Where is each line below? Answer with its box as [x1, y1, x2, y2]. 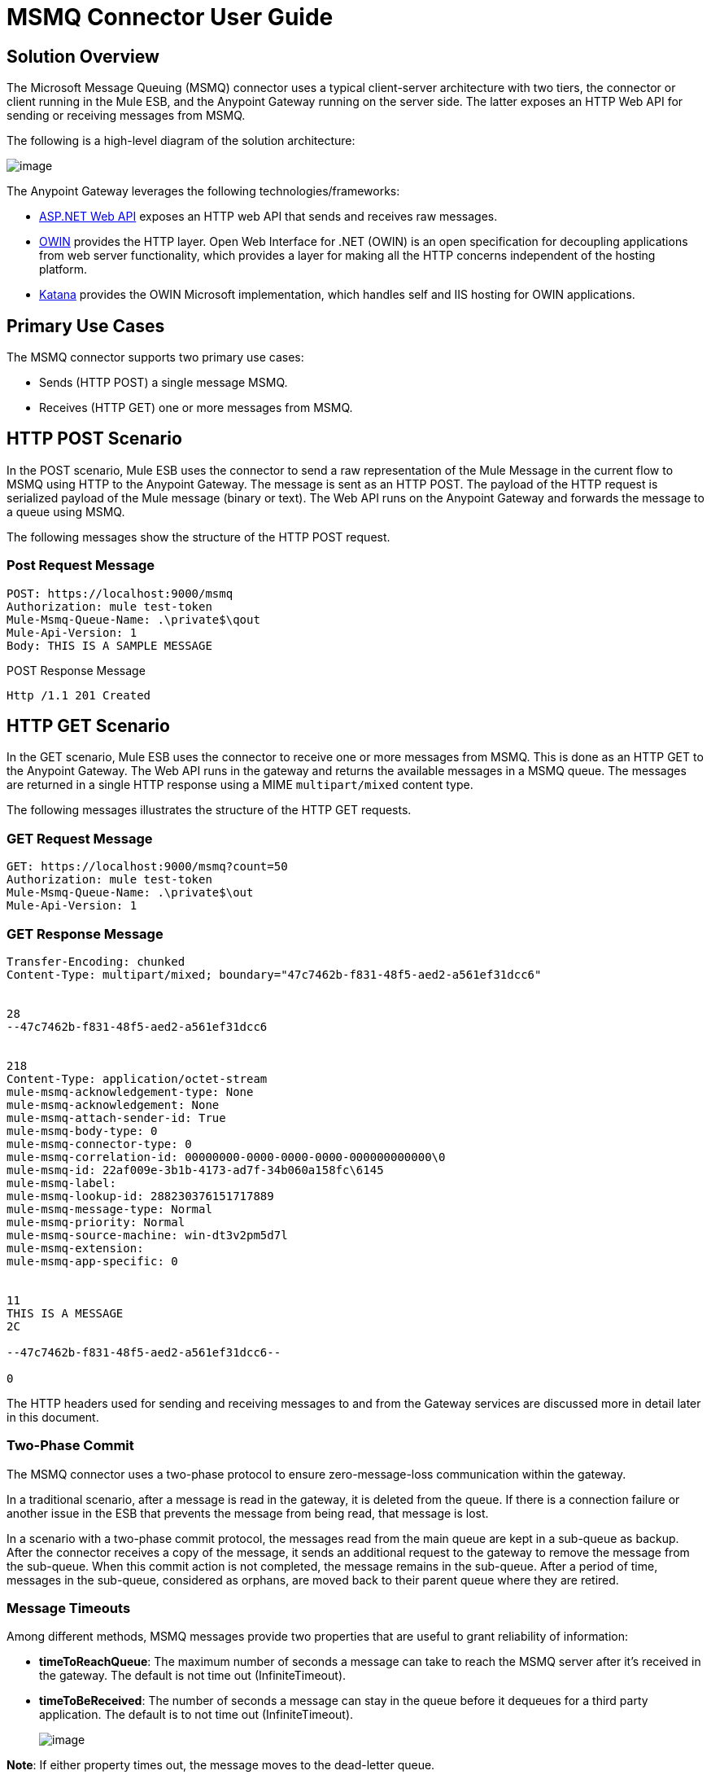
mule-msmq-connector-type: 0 [7, 1137, 192, 1150]
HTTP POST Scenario [7, 428, 182, 449]
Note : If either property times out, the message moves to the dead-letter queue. [7, 1758, 435, 1773]
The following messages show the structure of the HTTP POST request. [7, 529, 390, 544]
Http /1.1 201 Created [7, 688, 151, 702]
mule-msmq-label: [7, 1176, 116, 1190]
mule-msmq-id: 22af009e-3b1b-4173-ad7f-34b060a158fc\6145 [7, 1163, 384, 1177]
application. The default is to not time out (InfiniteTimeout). [39, 1707, 354, 1722]
